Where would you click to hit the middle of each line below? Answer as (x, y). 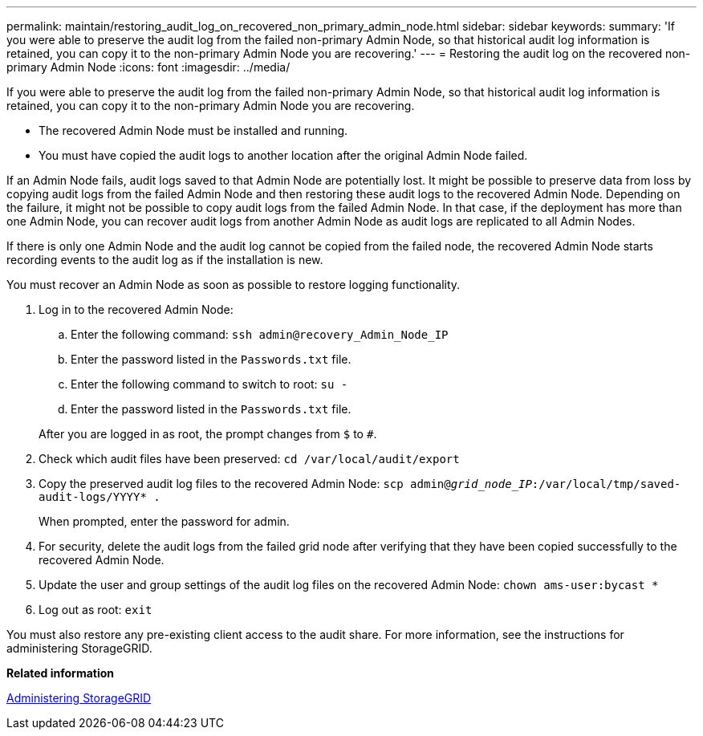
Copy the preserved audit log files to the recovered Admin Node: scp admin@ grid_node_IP (285, 484)
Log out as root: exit (95, 610)
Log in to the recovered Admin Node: (136, 309)
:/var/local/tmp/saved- (606, 484)
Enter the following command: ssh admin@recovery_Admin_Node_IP (260, 334)
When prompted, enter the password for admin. (164, 521)
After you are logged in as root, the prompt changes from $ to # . (208, 434)
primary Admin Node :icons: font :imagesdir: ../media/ (148, 67)
